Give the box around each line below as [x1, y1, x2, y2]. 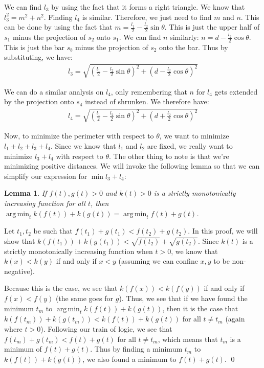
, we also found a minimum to [82, 353, 177, 364]
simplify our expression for [4, 170, 87, 181]
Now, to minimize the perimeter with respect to [4, 130, 154, 141]
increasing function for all [4, 197, 85, 208]
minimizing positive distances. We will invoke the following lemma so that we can [4, 160, 260, 171]
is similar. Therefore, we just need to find [82, 11, 212, 22]
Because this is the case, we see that [4, 283, 118, 293]
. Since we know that [50, 140, 116, 151]
